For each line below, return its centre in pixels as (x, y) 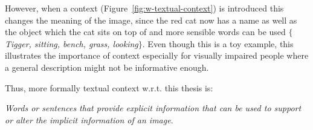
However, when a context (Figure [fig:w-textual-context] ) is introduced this (144, 8)
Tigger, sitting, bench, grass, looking (72, 43)
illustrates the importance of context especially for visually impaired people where (157, 55)
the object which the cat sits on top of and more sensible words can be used (145, 32)
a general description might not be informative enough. (107, 67)
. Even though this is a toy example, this (218, 43)
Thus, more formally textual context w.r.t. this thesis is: (109, 87)
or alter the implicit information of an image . (89, 119)
